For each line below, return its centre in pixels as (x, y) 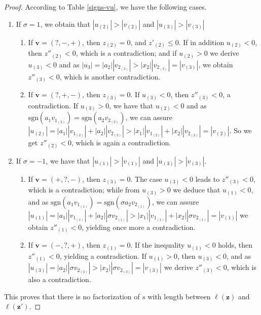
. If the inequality (158, 245)
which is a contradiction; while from (84, 190)
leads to (208, 179)
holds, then (235, 245)
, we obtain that (65, 24)
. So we (240, 130)
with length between (179, 296)
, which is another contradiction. (110, 76)
